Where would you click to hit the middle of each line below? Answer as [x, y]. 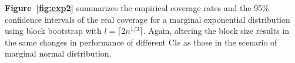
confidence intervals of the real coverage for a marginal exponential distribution [147, 19]
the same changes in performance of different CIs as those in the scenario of [141, 42]
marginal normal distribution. [58, 53]
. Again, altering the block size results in [216, 31]
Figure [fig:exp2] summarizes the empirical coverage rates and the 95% [137, 8]
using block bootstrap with [53, 31]
